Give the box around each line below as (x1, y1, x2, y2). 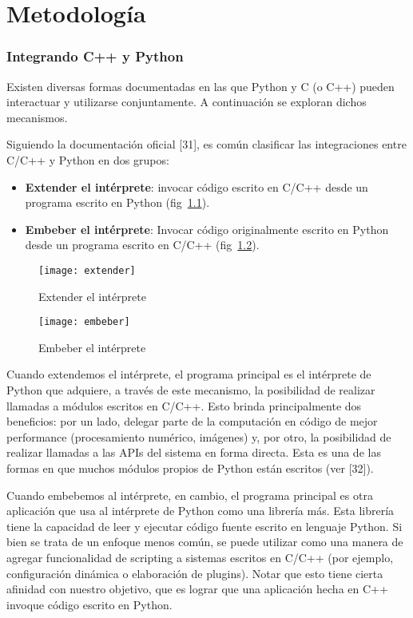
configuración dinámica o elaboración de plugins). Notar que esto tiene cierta (6, 565, 383, 581)
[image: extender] (38, 264, 136, 276)
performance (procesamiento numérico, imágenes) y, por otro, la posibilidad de (6, 428, 391, 445)
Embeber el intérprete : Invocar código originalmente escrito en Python (25, 220, 389, 237)
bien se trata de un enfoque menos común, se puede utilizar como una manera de (6, 533, 403, 550)
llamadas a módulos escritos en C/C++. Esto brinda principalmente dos (6, 397, 362, 414)
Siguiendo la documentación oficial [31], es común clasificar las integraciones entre (6, 136, 407, 153)
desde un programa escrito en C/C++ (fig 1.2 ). (25, 236, 260, 253)
